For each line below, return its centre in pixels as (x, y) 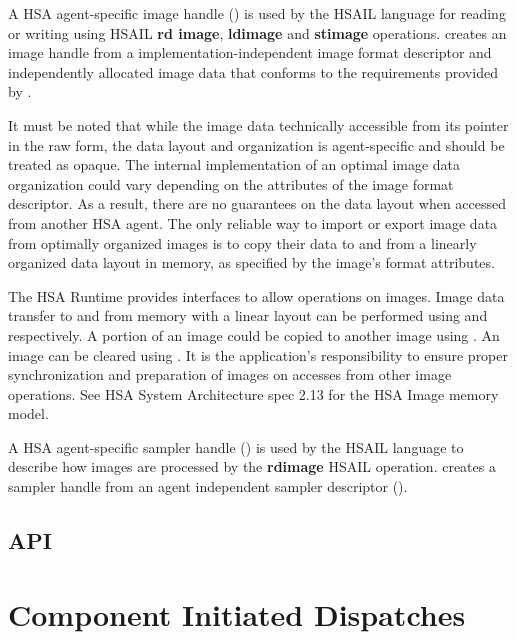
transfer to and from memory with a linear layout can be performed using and (248, 315)
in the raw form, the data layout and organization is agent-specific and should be (256, 144)
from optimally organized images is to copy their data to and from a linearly (242, 242)
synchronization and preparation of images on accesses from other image (230, 374)
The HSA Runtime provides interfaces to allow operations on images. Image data (256, 295)
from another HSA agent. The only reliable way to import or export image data (253, 222)
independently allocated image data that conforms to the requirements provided (253, 71)
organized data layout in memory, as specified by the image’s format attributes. (251, 262)
